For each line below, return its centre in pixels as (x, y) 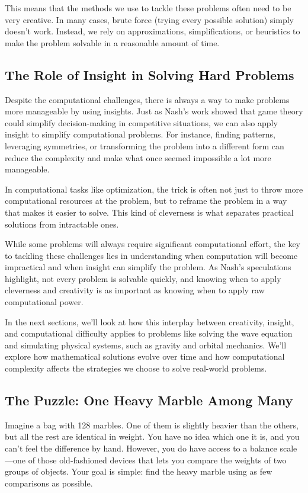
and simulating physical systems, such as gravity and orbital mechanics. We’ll (146, 345)
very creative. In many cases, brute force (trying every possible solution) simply (149, 19)
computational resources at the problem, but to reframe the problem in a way (146, 201)
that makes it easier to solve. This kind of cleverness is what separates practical (149, 212)
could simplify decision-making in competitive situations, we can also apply (141, 122)
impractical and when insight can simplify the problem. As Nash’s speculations (148, 267)
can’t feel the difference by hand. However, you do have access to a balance (141, 448)
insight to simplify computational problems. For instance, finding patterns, (140, 134)
